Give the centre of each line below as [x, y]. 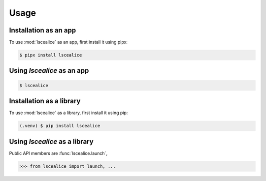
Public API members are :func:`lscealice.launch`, [58, 153]
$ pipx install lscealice [51, 55]
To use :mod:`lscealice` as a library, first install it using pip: [68, 113]
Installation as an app [43, 30]
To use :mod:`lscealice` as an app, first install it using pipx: [68, 42]
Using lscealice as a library [51, 141]
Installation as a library [45, 101]
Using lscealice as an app [49, 71]
